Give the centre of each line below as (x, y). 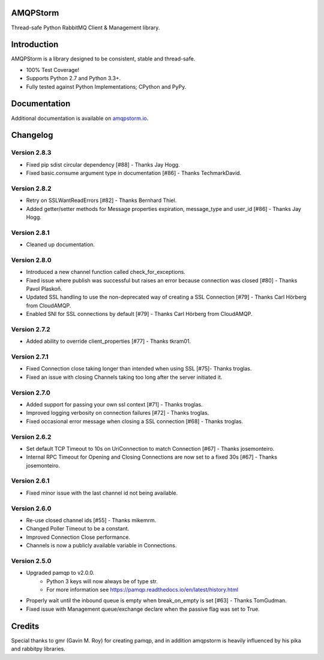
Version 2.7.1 (30, 357)
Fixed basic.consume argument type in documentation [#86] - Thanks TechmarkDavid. (134, 173)
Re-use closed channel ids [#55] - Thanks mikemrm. (91, 520)
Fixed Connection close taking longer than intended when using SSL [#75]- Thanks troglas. (139, 369)
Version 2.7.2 (31, 329)
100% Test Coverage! (53, 70)
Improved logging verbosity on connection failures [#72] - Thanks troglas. (118, 413)
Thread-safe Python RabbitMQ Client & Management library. (85, 28)
